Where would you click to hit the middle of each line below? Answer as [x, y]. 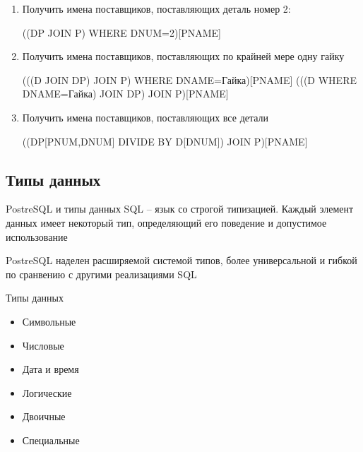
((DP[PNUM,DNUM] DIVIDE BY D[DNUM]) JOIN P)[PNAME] [165, 141]
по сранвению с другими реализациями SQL [101, 274]
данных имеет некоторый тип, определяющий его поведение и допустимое [166, 222]
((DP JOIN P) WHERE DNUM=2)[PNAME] [122, 32]
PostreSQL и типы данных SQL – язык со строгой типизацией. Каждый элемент [180, 209]
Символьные [49, 321]
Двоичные [44, 416]
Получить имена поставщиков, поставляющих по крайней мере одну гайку [183, 56]
